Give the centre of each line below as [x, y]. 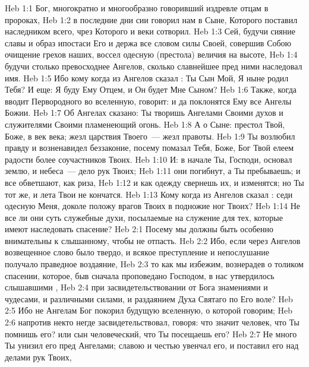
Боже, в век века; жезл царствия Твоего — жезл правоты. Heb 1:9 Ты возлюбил [150, 136]
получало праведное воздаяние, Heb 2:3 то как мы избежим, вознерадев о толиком [154, 264]
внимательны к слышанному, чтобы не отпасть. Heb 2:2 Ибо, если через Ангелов [153, 240]
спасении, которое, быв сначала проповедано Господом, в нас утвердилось [140, 275]
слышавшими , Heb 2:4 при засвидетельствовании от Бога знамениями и [136, 287]
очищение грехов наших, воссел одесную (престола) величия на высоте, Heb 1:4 [151, 54]
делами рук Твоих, [38, 357]
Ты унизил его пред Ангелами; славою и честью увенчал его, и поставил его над [152, 345]
